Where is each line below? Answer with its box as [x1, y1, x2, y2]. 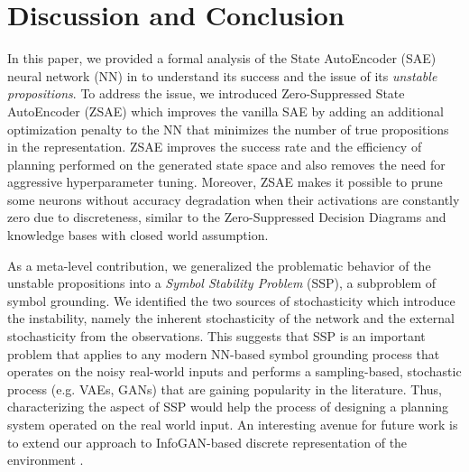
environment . [7, 450, 84, 469]
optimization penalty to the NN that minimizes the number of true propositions [7, 119, 449, 138]
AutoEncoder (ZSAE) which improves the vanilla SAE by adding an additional [7, 101, 444, 120]
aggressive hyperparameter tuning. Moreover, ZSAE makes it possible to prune [7, 172, 443, 191]
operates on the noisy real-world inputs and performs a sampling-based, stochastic [7, 362, 462, 381]
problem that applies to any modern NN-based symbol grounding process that [7, 344, 440, 363]
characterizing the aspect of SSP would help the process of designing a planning [7, 397, 449, 416]
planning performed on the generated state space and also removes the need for [7, 154, 446, 173]
